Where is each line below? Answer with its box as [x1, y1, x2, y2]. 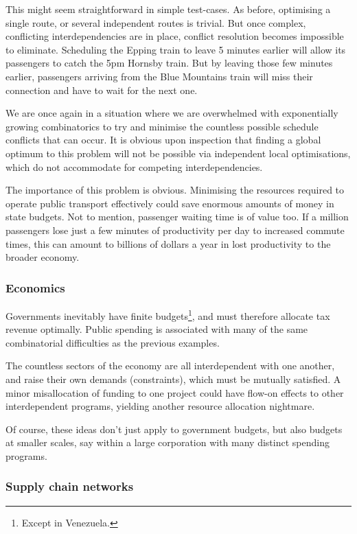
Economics [5, 279, 65, 296]
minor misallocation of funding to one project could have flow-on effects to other [5, 385, 344, 399]
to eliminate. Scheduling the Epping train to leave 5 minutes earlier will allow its [5, 42, 346, 56]
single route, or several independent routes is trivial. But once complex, [5, 15, 306, 30]
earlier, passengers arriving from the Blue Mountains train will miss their [5, 69, 313, 83]
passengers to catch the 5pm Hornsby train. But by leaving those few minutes [5, 56, 333, 70]
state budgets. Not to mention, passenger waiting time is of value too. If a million [5, 209, 349, 224]
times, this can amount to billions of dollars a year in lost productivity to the [5, 236, 331, 251]
